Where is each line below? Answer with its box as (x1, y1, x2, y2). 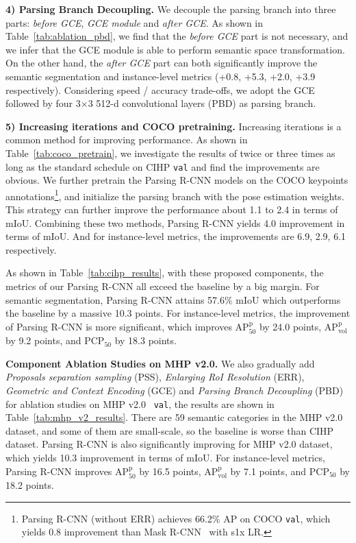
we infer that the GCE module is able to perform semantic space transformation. (5, 42, 345, 56)
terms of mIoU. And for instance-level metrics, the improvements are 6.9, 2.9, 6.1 (5, 229, 346, 243)
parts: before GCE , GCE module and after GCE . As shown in (5, 15, 264, 29)
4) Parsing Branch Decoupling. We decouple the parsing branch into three (5, 2, 336, 16)
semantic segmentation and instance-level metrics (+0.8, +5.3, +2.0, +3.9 (5, 69, 316, 83)
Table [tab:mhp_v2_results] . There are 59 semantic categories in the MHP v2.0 (5, 410, 343, 424)
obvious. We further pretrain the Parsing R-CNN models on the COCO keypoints (5, 173, 348, 187)
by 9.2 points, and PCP (5, 333, 105, 348)
